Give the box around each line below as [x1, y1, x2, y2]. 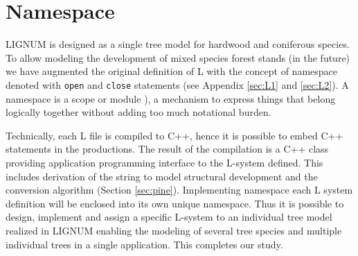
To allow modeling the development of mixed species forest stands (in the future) [6, 50, 350, 65]
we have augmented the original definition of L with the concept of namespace [6, 64, 338, 78]
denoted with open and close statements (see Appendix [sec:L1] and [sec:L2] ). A [6, 77, 349, 92]
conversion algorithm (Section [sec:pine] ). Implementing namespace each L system [6, 182, 353, 197]
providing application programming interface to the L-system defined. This [6, 155, 323, 169]
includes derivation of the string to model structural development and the [6, 169, 318, 183]
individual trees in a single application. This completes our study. [6, 237, 283, 251]
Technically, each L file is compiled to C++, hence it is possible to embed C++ [6, 128, 343, 142]
